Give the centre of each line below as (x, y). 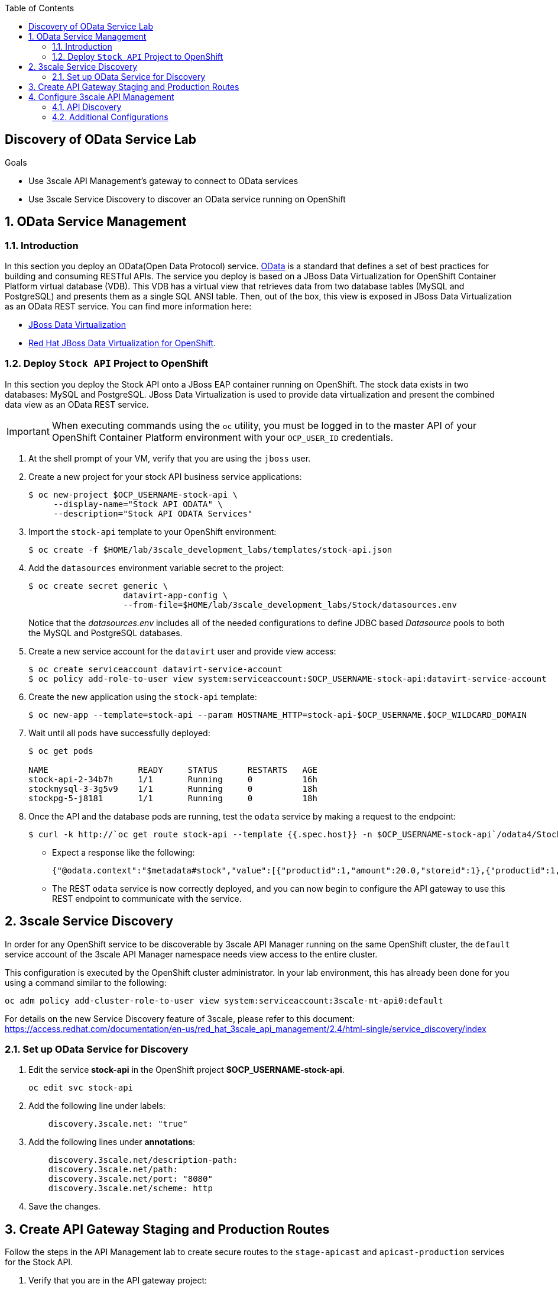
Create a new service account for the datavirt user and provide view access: (182, 651)
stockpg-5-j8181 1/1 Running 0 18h (173, 798)
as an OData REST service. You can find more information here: (128, 307)
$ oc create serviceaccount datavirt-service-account (155, 669)
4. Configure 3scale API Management (101, 97)
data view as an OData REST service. (77, 404)
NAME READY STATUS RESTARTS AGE (173, 770)
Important (28, 431)
